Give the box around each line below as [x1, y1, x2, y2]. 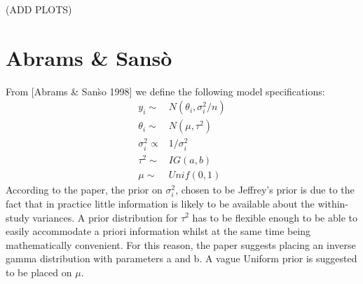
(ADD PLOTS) [6, 2, 72, 16]
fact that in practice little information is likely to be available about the [6, 196, 315, 210]
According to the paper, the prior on [6, 182, 163, 196]
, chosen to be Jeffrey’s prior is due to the [175, 182, 355, 196]
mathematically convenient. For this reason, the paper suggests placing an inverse [6, 237, 356, 252]
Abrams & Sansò [6, 43, 172, 72]
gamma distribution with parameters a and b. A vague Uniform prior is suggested [6, 251, 357, 266]
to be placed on [6, 264, 72, 279]
